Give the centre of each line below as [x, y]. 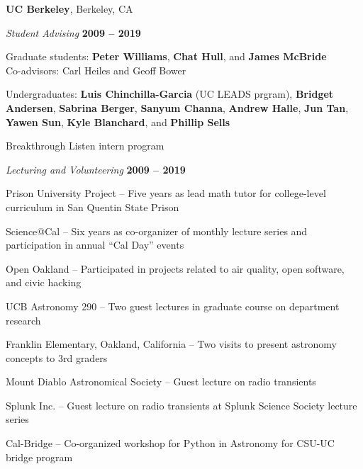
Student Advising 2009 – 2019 [73, 32]
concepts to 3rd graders [57, 357]
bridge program [39, 457]
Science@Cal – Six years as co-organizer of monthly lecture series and [157, 231]
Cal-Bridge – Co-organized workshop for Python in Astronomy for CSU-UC [170, 443]
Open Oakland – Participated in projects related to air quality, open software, [175, 268]
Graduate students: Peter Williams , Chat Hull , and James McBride [166, 56]
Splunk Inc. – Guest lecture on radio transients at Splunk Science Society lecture [181, 405]
